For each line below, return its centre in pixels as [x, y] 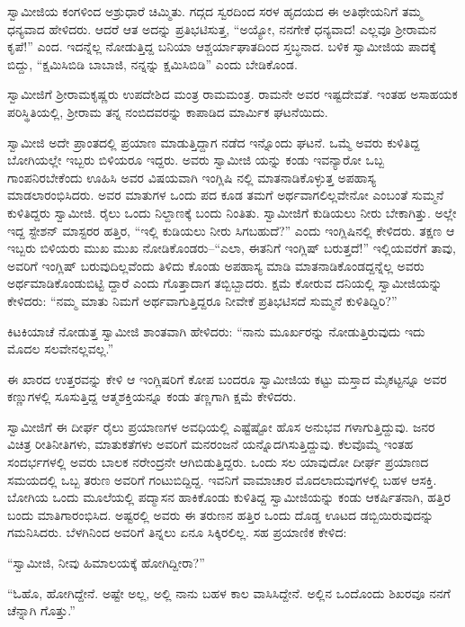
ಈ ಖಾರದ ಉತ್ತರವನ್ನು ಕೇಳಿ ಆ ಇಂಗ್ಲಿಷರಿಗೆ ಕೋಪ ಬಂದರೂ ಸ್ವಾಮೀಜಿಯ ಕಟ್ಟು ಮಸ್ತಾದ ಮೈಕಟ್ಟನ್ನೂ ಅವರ [227, 378]
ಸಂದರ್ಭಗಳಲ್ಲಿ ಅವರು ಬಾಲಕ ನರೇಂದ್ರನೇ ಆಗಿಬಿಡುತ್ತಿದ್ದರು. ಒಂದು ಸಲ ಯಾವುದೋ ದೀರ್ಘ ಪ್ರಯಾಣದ [218, 462]
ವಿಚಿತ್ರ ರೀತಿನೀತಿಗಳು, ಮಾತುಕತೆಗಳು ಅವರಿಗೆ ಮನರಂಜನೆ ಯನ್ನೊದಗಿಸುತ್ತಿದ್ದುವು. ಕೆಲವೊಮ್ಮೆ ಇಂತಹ [210, 444]
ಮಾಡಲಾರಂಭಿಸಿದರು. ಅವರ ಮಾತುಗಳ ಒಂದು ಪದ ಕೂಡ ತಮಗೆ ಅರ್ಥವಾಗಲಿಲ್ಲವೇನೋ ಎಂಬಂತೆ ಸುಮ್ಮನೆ [226, 195]
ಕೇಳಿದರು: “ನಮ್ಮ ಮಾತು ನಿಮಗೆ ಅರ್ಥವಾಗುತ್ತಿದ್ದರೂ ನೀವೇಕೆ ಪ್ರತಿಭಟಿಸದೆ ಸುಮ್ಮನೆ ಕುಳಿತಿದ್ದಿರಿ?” [202, 300]
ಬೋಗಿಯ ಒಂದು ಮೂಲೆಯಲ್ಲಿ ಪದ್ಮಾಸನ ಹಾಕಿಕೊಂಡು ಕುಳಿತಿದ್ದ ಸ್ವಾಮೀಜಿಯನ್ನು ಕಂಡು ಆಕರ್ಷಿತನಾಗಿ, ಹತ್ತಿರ [229, 497]
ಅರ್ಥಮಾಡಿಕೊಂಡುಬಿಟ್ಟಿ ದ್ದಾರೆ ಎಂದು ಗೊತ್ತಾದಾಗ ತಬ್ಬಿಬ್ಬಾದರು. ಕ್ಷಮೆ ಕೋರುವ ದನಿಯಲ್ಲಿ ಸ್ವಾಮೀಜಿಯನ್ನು [225, 283]
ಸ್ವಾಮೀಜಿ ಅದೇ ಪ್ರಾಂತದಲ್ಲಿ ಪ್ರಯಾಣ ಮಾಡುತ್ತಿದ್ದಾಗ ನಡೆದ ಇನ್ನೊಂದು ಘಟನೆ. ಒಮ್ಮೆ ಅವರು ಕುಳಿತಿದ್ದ [214, 142]
